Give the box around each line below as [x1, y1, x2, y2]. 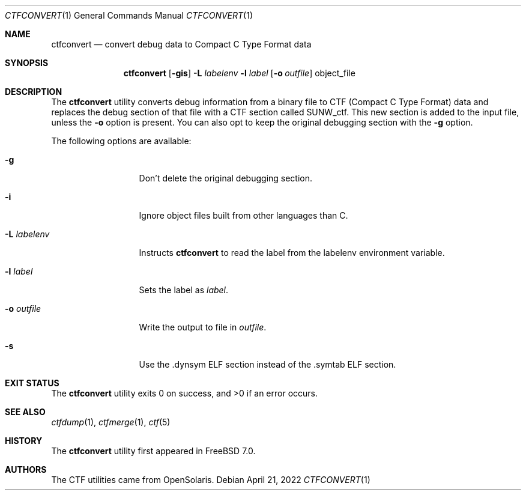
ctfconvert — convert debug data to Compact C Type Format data [51, 39, 312, 49]
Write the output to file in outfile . [139, 322, 267, 332]
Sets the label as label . [139, 285, 229, 295]
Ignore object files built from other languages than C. [139, 210, 348, 220]
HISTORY [5, 436, 43, 446]
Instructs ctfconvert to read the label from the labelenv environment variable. [139, 247, 445, 258]
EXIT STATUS [5, 378, 59, 388]
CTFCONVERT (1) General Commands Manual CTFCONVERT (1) [5, 10, 253, 20]
